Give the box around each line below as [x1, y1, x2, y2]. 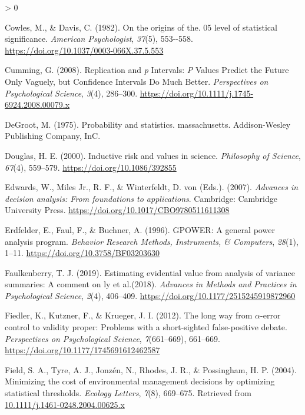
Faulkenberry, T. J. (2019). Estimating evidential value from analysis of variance [5, 266, 295, 278]
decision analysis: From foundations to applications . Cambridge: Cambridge [5, 192, 277, 204]
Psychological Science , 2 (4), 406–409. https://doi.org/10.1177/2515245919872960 [5, 289, 296, 301]
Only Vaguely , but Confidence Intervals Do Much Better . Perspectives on [5, 75, 268, 87]
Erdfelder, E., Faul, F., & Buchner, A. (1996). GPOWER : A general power [5, 223, 275, 235]
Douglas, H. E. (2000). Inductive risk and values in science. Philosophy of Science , [5, 149, 301, 161]
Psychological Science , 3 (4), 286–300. [5, 87, 138, 99]
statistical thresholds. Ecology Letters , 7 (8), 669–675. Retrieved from [5, 387, 251, 399]
